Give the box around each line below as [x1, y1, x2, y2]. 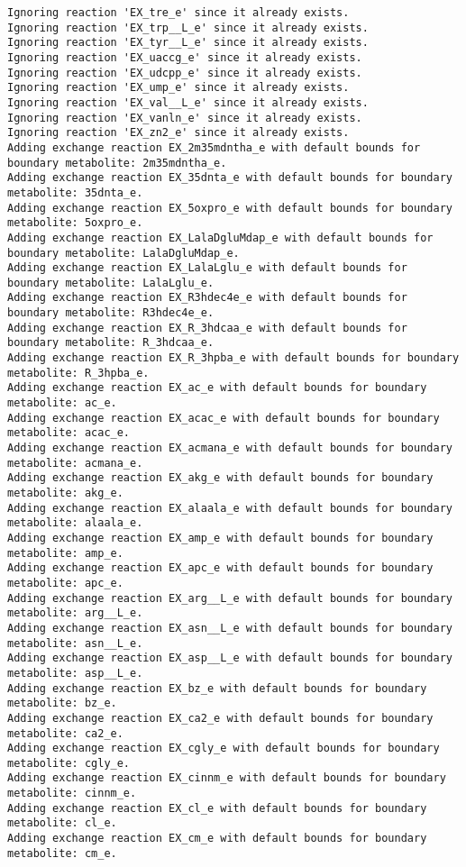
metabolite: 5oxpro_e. [7, 216, 143, 230]
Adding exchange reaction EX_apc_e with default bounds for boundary [7, 561, 434, 575]
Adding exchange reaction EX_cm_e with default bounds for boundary [7, 832, 427, 845]
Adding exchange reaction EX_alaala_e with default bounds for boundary [7, 501, 452, 515]
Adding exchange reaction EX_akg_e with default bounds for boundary [7, 471, 434, 485]
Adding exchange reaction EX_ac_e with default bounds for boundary [7, 381, 427, 395]
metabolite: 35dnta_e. [7, 186, 143, 199]
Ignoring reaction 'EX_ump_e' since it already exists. [7, 81, 350, 95]
